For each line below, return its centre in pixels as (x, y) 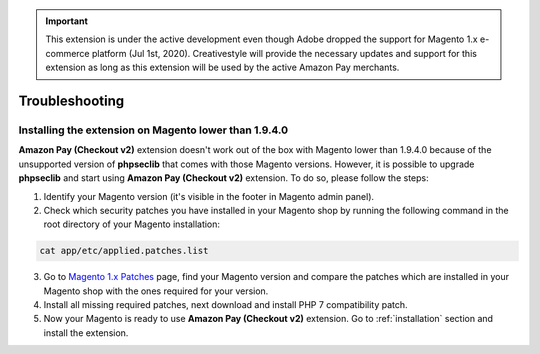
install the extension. (86, 332)
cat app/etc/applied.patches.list (124, 251)
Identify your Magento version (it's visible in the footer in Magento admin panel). (209, 196)
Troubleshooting (71, 100)
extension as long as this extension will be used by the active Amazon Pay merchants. (222, 67)
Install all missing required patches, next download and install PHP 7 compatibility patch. (226, 305)
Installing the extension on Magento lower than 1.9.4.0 (153, 130)
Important (67, 21)
